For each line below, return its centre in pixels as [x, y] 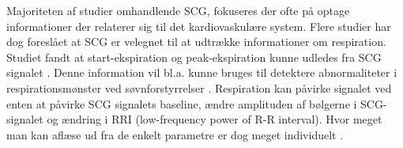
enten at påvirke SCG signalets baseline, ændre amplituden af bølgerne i [182, 103]
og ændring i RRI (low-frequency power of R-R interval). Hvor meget [215, 119]
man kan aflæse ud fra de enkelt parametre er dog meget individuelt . [175, 134]
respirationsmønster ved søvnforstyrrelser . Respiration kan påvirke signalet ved [199, 87]
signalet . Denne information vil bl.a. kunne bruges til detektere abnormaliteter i [202, 72]
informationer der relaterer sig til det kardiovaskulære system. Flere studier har [199, 26]
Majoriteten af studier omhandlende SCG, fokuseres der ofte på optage [178, 10]
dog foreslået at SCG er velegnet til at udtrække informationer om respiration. [196, 42]
